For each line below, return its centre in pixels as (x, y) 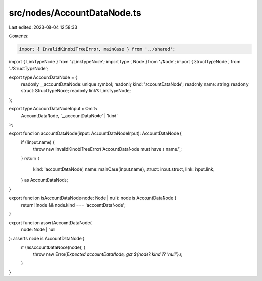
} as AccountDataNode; (45, 180)
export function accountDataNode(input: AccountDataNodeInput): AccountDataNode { (95, 133)
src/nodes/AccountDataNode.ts (75, 13)
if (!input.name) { (38, 142)
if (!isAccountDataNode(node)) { (53, 247)
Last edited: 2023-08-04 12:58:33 (43, 27)
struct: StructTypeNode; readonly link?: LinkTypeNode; (76, 91)
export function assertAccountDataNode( (50, 223)
